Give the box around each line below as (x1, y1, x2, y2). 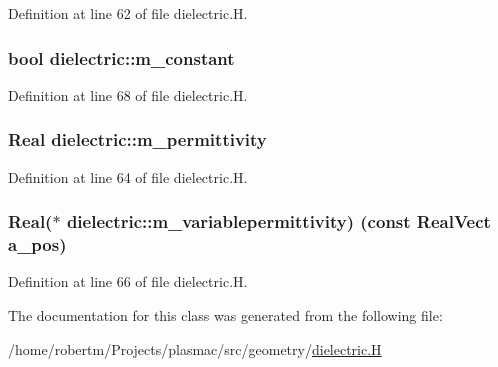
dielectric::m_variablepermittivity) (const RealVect (66, 209, 491, 234)
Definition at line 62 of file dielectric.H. (8, 3, 248, 23)
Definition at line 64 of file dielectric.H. (8, 166, 248, 187)
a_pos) (8, 232, 67, 257)
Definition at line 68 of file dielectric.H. (8, 84, 248, 105)
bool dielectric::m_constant (8, 45, 235, 70)
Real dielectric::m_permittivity (8, 127, 267, 152)
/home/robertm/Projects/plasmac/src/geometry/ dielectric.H (8, 338, 382, 359)
